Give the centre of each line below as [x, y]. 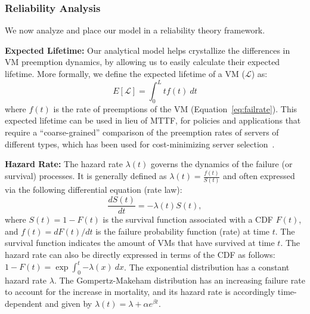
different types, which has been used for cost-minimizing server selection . [140, 144]
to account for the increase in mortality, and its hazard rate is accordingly [140, 292]
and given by [69, 303]
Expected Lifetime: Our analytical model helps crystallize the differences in [148, 50]
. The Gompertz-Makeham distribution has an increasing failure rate [179, 280]
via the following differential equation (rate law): [94, 190]
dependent [24, 303]
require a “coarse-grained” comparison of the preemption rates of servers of [142, 132]
